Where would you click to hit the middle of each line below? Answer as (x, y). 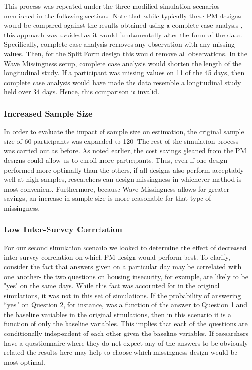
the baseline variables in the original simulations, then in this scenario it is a (118, 314)
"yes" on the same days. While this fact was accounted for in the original (112, 286)
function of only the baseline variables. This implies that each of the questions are (126, 324)
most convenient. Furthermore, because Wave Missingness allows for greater (117, 188)
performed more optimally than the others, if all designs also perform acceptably (124, 169)
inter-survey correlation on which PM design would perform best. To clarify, (117, 257)
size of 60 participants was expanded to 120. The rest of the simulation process (121, 141)
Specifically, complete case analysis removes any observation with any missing (119, 44)
